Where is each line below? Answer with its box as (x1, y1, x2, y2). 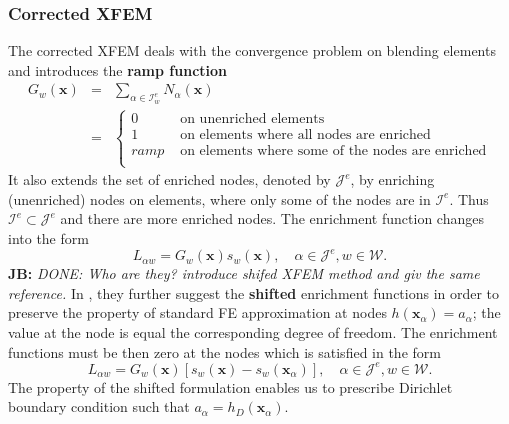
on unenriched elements (180, 111, 325, 126)
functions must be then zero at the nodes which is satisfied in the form (8, 341, 441, 362)
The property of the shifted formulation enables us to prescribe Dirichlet (8, 376, 453, 397)
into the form (8, 228, 89, 249)
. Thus (449, 188, 489, 209)
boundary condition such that (8, 396, 190, 417)
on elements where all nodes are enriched (180, 127, 431, 142)
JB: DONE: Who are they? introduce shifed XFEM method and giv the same (8, 263, 480, 284)
